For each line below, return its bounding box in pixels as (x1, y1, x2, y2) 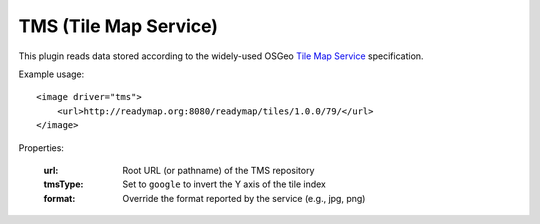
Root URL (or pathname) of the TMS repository (122, 164, 315, 176)
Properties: (18, 141, 65, 154)
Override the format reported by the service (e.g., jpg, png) (122, 192, 366, 204)
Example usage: (18, 68, 85, 80)
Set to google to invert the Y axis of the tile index (122, 178, 327, 190)
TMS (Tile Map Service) (18, 15, 219, 37)
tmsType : (43, 178, 84, 190)
